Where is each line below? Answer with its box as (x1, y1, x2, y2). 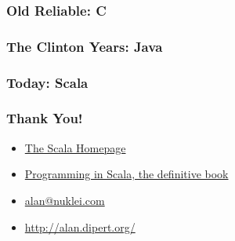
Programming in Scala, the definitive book (24, 166, 229, 182)
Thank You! (6, 108, 83, 128)
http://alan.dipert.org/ (24, 218, 136, 235)
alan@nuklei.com (24, 192, 105, 208)
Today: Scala (6, 72, 89, 92)
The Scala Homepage (24, 139, 126, 155)
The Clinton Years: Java (6, 36, 163, 56)
